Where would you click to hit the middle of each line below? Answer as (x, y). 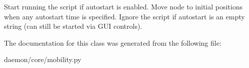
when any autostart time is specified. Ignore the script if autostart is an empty (124, 16)
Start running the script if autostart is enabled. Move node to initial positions (123, 6)
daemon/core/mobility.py (43, 59)
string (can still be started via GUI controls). (73, 26)
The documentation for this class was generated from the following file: (113, 42)
